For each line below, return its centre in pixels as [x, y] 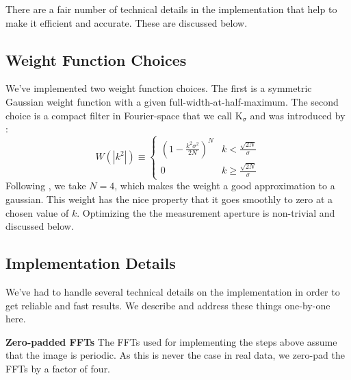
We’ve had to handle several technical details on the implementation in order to [173, 291]
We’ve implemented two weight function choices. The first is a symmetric [159, 88]
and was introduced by [298, 115]
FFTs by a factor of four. [58, 368]
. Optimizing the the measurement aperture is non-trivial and [206, 212]
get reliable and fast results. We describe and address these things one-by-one [168, 305]
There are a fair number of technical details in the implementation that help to [171, 9]
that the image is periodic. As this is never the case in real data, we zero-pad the [175, 355]
